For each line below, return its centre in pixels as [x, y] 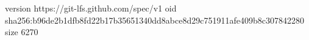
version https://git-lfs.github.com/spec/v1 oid [91, 8]
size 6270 [22, 32]
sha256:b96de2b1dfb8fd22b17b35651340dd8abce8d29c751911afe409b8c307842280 [154, 20]
